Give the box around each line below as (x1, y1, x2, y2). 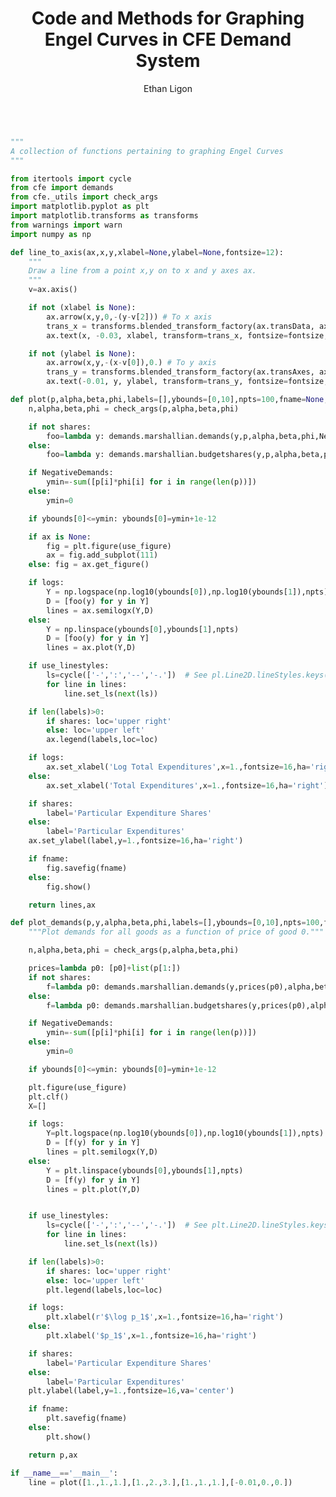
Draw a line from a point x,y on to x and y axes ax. (28, 266, 257, 276)
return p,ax (28, 1450, 78, 1460)
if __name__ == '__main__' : (10, 1468, 118, 1478)
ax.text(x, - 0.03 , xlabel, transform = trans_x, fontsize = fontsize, (46, 330, 329, 341)
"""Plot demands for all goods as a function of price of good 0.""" (28, 927, 325, 937)
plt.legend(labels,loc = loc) (46, 1285, 163, 1295)
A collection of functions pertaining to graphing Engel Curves (10, 146, 284, 156)
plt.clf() (28, 1092, 70, 1102)
